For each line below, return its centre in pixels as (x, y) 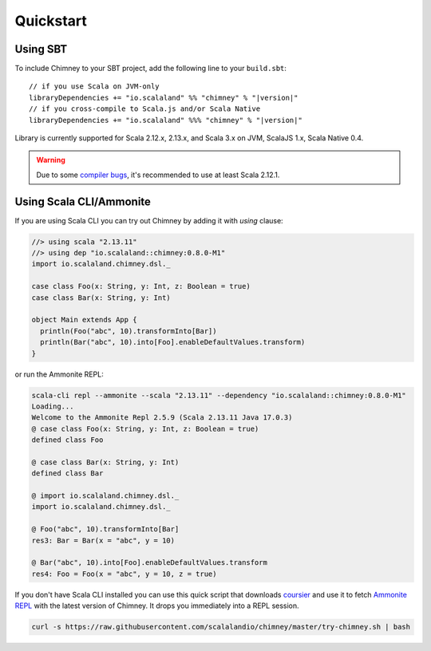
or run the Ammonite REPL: (59, 374)
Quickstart (51, 21)
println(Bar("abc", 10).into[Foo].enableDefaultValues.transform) (173, 342)
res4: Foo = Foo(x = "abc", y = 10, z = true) (124, 574)
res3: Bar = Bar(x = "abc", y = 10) (103, 540)
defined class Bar (67, 473)
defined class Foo (67, 440)
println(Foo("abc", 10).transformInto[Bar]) (129, 331)
